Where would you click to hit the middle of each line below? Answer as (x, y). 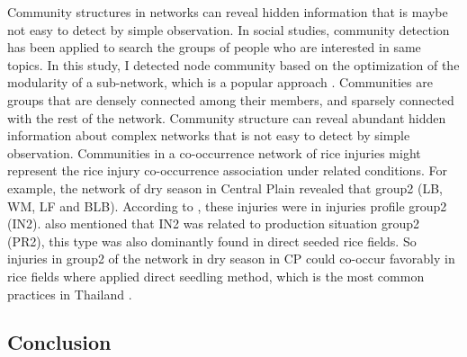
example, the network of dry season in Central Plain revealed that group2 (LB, (225, 187)
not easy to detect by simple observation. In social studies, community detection (229, 29)
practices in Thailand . (70, 294)
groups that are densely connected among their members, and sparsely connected (231, 99)
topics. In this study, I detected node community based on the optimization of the (233, 64)
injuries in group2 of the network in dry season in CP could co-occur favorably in (231, 259)
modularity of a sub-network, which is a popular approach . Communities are (220, 82)
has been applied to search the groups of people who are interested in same (214, 47)
